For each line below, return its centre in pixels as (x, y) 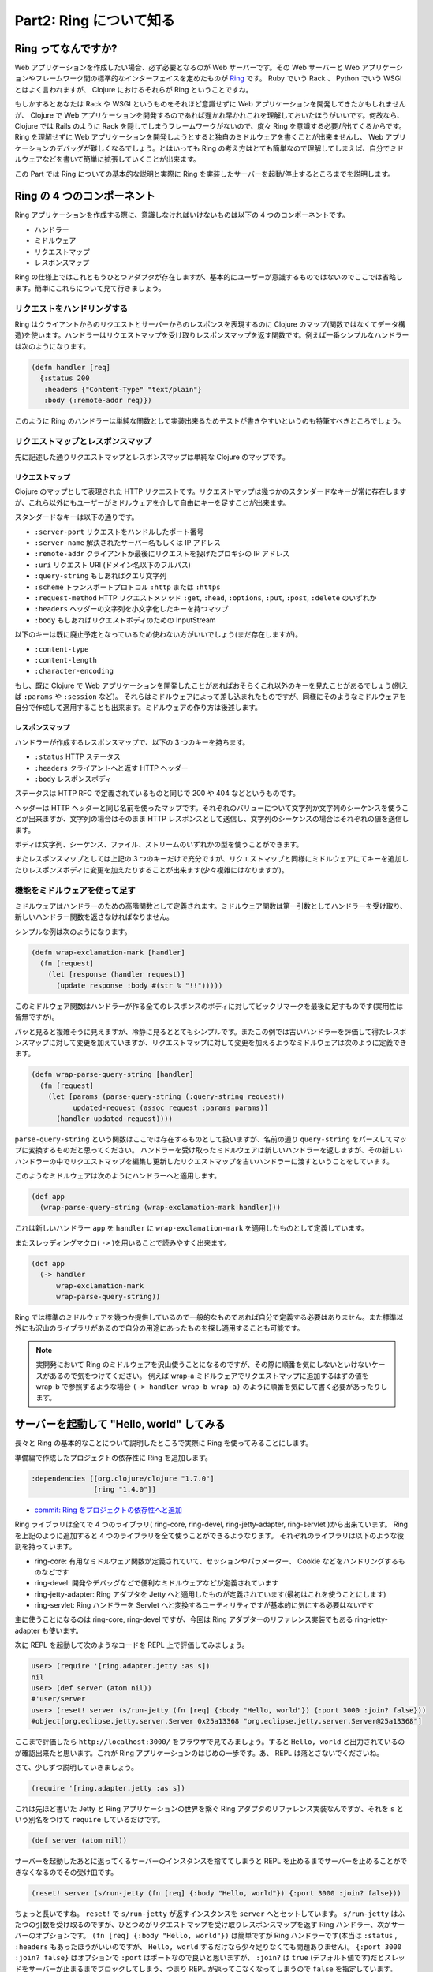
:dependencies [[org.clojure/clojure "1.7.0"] (123, 1478)
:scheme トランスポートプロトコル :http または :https (127, 587)
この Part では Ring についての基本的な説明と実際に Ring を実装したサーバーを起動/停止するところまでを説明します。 (205, 174)
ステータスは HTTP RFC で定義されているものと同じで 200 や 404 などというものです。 (157, 794)
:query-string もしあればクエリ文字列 (101, 576)
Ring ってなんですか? (66, 49)
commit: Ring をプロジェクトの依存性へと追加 (108, 1510)
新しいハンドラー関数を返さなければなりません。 (94, 917)
